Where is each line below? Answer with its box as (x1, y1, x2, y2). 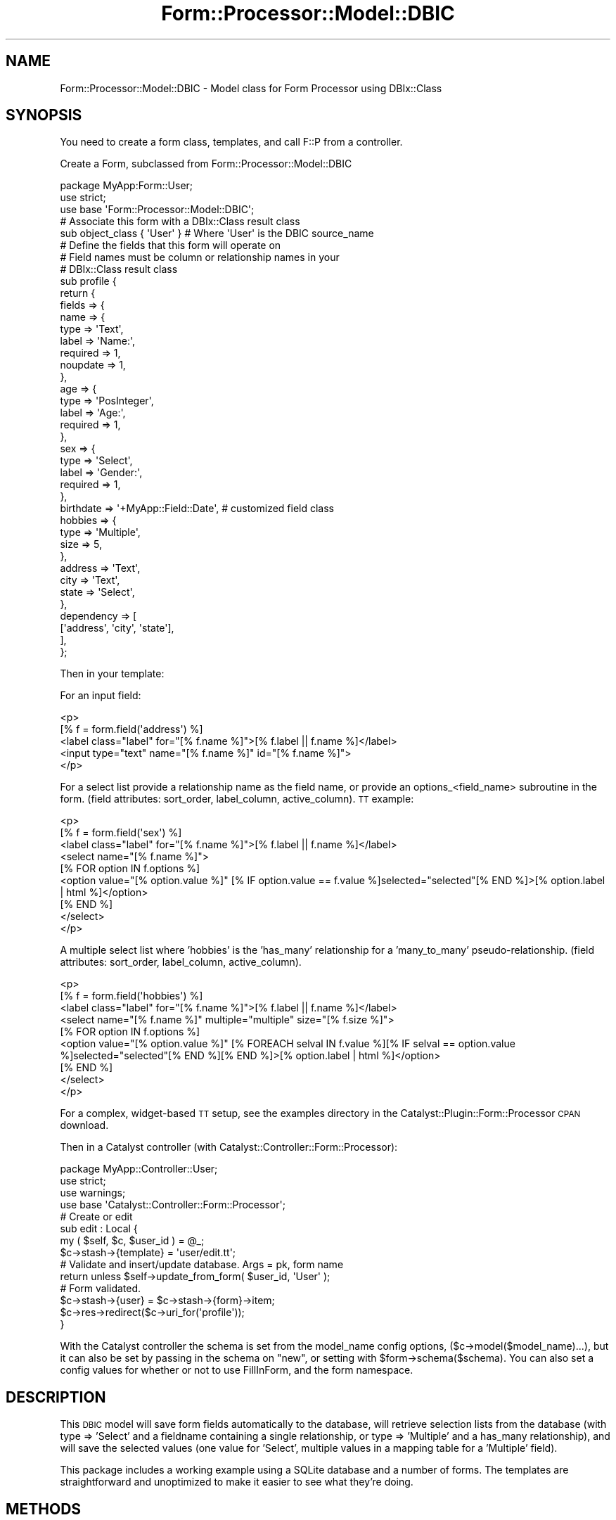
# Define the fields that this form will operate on (60, 239, 281, 252)
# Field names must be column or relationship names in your (60, 251, 340, 264)
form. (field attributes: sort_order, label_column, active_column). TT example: (60, 793, 414, 805)
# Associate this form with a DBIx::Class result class (60, 215, 300, 228)
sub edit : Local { (60, 1222, 138, 1235)
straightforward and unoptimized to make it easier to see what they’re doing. (60, 1476, 413, 1488)
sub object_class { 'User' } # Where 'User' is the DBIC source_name (60, 227, 374, 240)
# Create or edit (60, 1211, 133, 1223)
